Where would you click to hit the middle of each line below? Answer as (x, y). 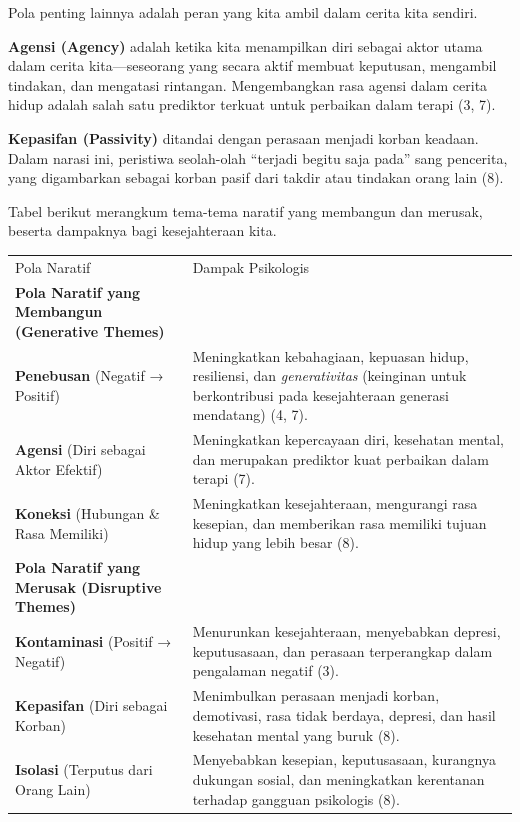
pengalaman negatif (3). (265, 670)
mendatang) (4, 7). (250, 414)
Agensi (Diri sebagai (80, 448)
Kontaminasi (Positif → (93, 641)
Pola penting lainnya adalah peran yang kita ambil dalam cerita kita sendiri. (243, 12)
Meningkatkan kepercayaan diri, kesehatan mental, (348, 439)
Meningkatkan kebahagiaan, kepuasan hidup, (330, 355)
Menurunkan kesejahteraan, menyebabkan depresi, (346, 631)
